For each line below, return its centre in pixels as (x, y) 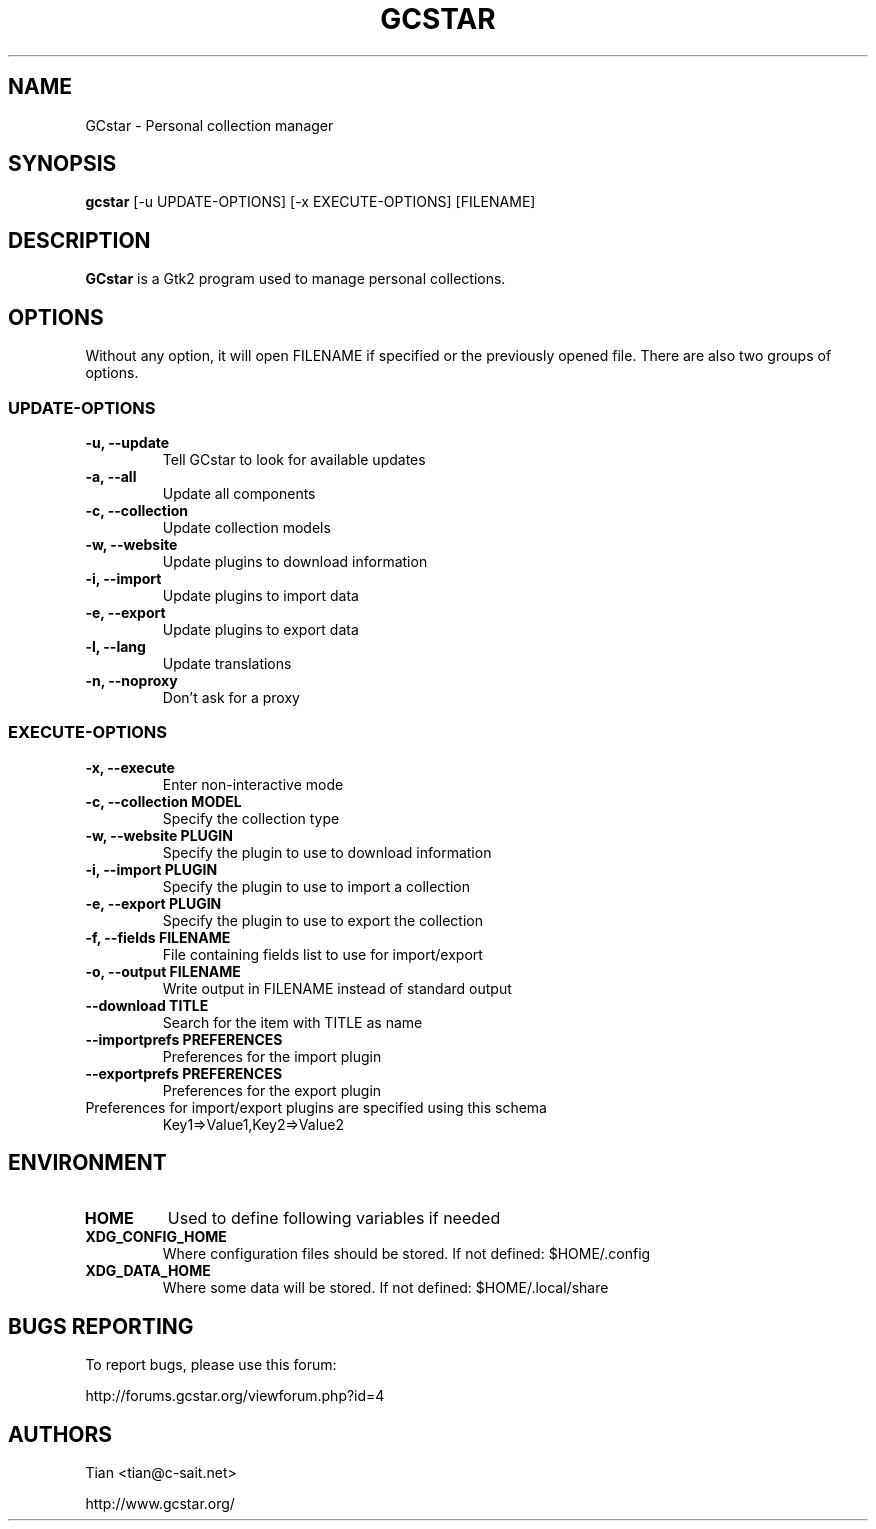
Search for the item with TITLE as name (292, 1022)
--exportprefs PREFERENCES (184, 1073)
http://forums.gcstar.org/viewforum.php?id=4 (235, 1396)
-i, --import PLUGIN (151, 869)
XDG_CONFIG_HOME (156, 1237)
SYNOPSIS (62, 164)
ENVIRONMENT (87, 1163)
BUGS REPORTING (101, 1326)
